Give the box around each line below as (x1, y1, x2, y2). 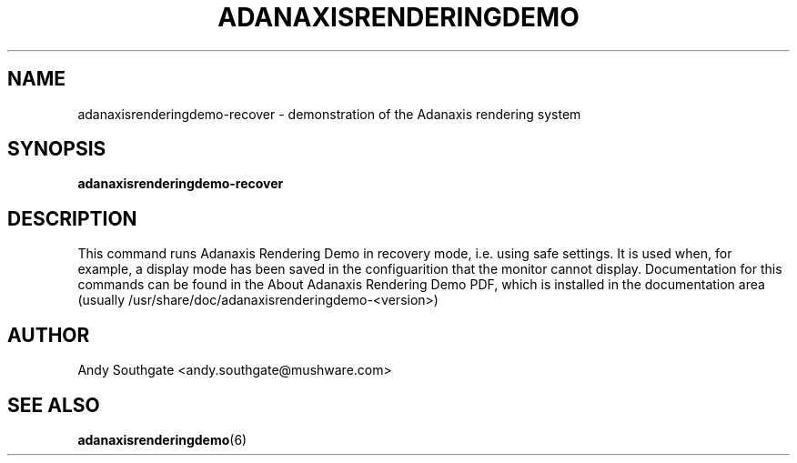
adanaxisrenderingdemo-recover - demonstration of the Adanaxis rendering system (77, 106, 581, 122)
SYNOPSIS (7, 137, 106, 161)
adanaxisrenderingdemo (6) (77, 431, 247, 448)
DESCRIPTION (7, 206, 137, 230)
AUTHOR (7, 323, 90, 347)
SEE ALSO (7, 393, 100, 417)
